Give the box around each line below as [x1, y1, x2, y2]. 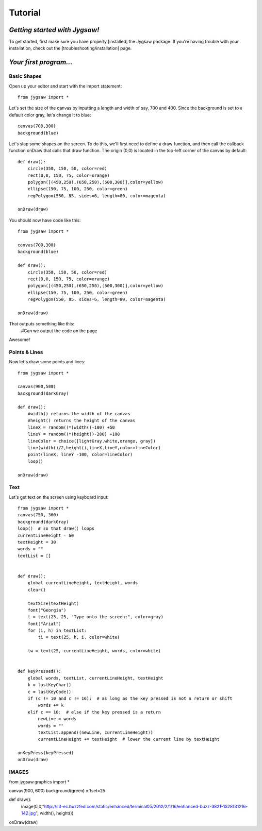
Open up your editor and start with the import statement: [9, 83, 122, 89]
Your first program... [9, 58, 73, 67]
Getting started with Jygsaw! [9, 26, 99, 34]
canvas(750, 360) [17, 512, 59, 518]
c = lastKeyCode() [27, 689, 72, 695]
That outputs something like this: [9, 321, 75, 327]
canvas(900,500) [17, 384, 56, 390]
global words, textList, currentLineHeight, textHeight [27, 675, 164, 681]
